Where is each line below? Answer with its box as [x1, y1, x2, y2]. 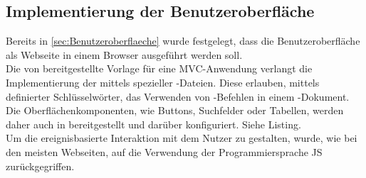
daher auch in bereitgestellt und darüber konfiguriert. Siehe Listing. [6, 116, 301, 131]
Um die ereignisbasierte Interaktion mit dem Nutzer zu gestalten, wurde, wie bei [6, 130, 357, 145]
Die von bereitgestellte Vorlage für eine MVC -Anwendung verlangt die [6, 61, 313, 76]
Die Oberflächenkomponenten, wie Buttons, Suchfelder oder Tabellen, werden [6, 103, 344, 118]
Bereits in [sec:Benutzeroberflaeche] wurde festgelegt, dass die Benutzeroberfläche [6, 33, 360, 48]
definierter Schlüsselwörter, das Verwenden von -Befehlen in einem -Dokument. [6, 89, 350, 104]
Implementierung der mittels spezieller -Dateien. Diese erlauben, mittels [6, 74, 320, 89]
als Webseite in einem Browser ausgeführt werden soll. [6, 47, 243, 62]
